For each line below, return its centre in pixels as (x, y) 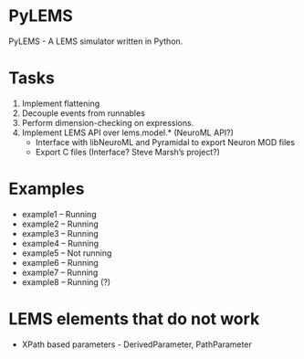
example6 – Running (60, 262)
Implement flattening (61, 103)
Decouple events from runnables (83, 113)
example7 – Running (60, 272)
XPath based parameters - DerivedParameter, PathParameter (136, 344)
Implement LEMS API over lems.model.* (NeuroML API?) (128, 132)
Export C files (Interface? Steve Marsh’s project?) (128, 152)
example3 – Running (60, 233)
